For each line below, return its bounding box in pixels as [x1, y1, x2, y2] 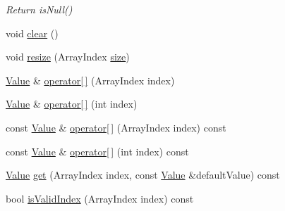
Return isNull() [6, 2, 73, 16]
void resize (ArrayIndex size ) [6, 49, 130, 64]
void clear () [6, 25, 59, 40]
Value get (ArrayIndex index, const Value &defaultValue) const [6, 167, 280, 182]
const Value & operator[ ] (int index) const [6, 143, 189, 158]
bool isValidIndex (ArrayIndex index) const [6, 191, 194, 205]
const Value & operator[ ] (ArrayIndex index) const [6, 120, 226, 134]
